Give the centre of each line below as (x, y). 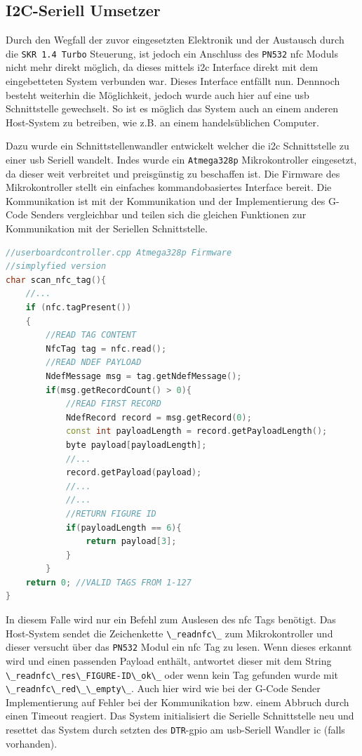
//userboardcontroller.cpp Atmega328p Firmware (119, 252)
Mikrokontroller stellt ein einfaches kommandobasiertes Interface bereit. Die (169, 187)
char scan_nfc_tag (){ (56, 280)
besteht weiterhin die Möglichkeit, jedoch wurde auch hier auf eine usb (157, 94)
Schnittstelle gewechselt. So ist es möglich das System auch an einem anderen (172, 108)
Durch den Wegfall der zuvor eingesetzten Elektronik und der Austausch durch (175, 40)
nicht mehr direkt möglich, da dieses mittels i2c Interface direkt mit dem (162, 67)
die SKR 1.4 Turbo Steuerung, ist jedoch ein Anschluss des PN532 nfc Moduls (172, 53)
